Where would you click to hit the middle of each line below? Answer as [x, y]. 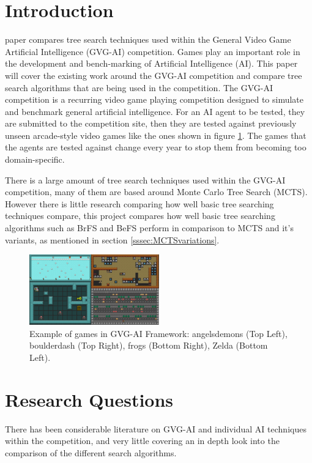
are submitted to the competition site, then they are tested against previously [151, 123]
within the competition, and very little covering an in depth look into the [142, 441]
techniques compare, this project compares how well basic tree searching [140, 216]
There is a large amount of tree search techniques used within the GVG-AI [145, 180]
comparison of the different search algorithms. [91, 452]
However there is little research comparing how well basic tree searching [139, 203]
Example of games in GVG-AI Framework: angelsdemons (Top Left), [158, 333]
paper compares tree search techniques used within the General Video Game [148, 39]
